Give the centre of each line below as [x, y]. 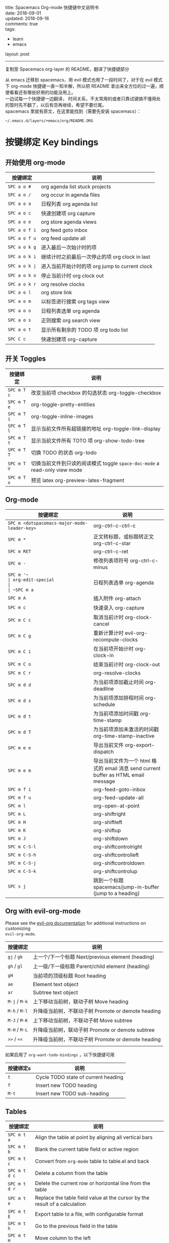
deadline [104, 688]
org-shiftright [109, 814]
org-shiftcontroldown [119, 863]
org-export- [140, 745]
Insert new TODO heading [66, 1085]
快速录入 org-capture [119, 607]
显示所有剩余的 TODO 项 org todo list [84, 330]
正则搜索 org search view [71, 320]
